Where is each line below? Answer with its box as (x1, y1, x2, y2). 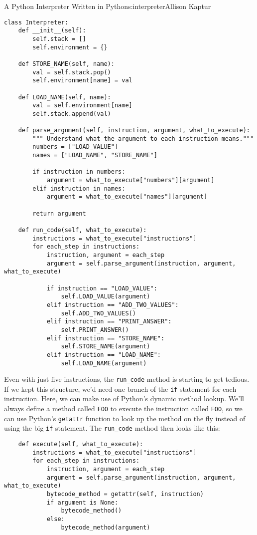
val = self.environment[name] (32, 102, 132, 109)
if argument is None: (46, 499, 119, 506)
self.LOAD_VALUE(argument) (61, 293, 150, 300)
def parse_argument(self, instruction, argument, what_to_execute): (18, 127, 250, 134)
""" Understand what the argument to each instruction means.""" (32, 135, 254, 142)
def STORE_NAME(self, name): (18, 60, 115, 67)
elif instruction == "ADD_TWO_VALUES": (46, 301, 179, 308)
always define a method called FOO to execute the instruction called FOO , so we (4, 403, 243, 414)
